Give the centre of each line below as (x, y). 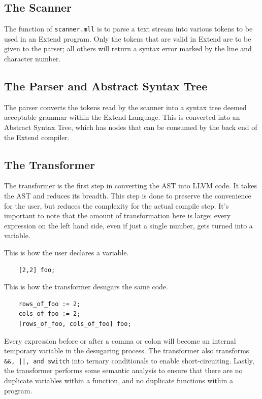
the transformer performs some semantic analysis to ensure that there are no (123, 370)
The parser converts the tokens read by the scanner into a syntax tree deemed (125, 107)
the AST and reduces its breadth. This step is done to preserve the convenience (128, 196)
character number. (32, 59)
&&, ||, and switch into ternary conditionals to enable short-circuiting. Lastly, (129, 360)
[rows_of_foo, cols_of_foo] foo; (75, 324)
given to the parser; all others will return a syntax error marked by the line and (128, 48)
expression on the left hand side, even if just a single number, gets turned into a (128, 225)
